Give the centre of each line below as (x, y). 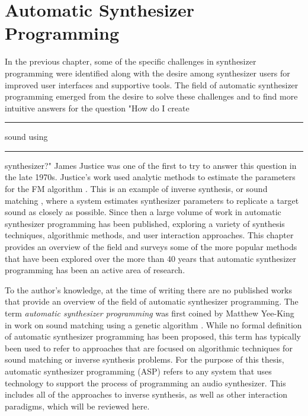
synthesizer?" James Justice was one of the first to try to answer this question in (151, 165)
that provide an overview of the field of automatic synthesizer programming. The (152, 301)
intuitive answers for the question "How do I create (97, 108)
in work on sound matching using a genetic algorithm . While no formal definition (153, 324)
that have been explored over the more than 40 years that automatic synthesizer (150, 258)
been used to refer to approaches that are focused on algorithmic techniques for (149, 348)
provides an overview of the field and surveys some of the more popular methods (151, 247)
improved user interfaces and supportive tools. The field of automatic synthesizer (152, 84)
